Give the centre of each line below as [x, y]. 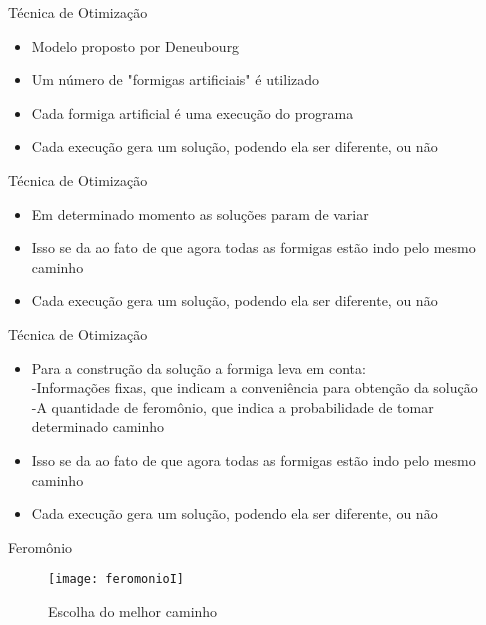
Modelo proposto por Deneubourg [135, 45]
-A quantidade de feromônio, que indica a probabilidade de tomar [232, 406]
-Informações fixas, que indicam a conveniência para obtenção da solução [254, 387]
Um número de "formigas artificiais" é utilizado [175, 79]
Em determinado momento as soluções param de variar [200, 213]
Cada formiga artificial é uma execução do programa [192, 112]
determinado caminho [98, 426]
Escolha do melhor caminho [133, 610]
